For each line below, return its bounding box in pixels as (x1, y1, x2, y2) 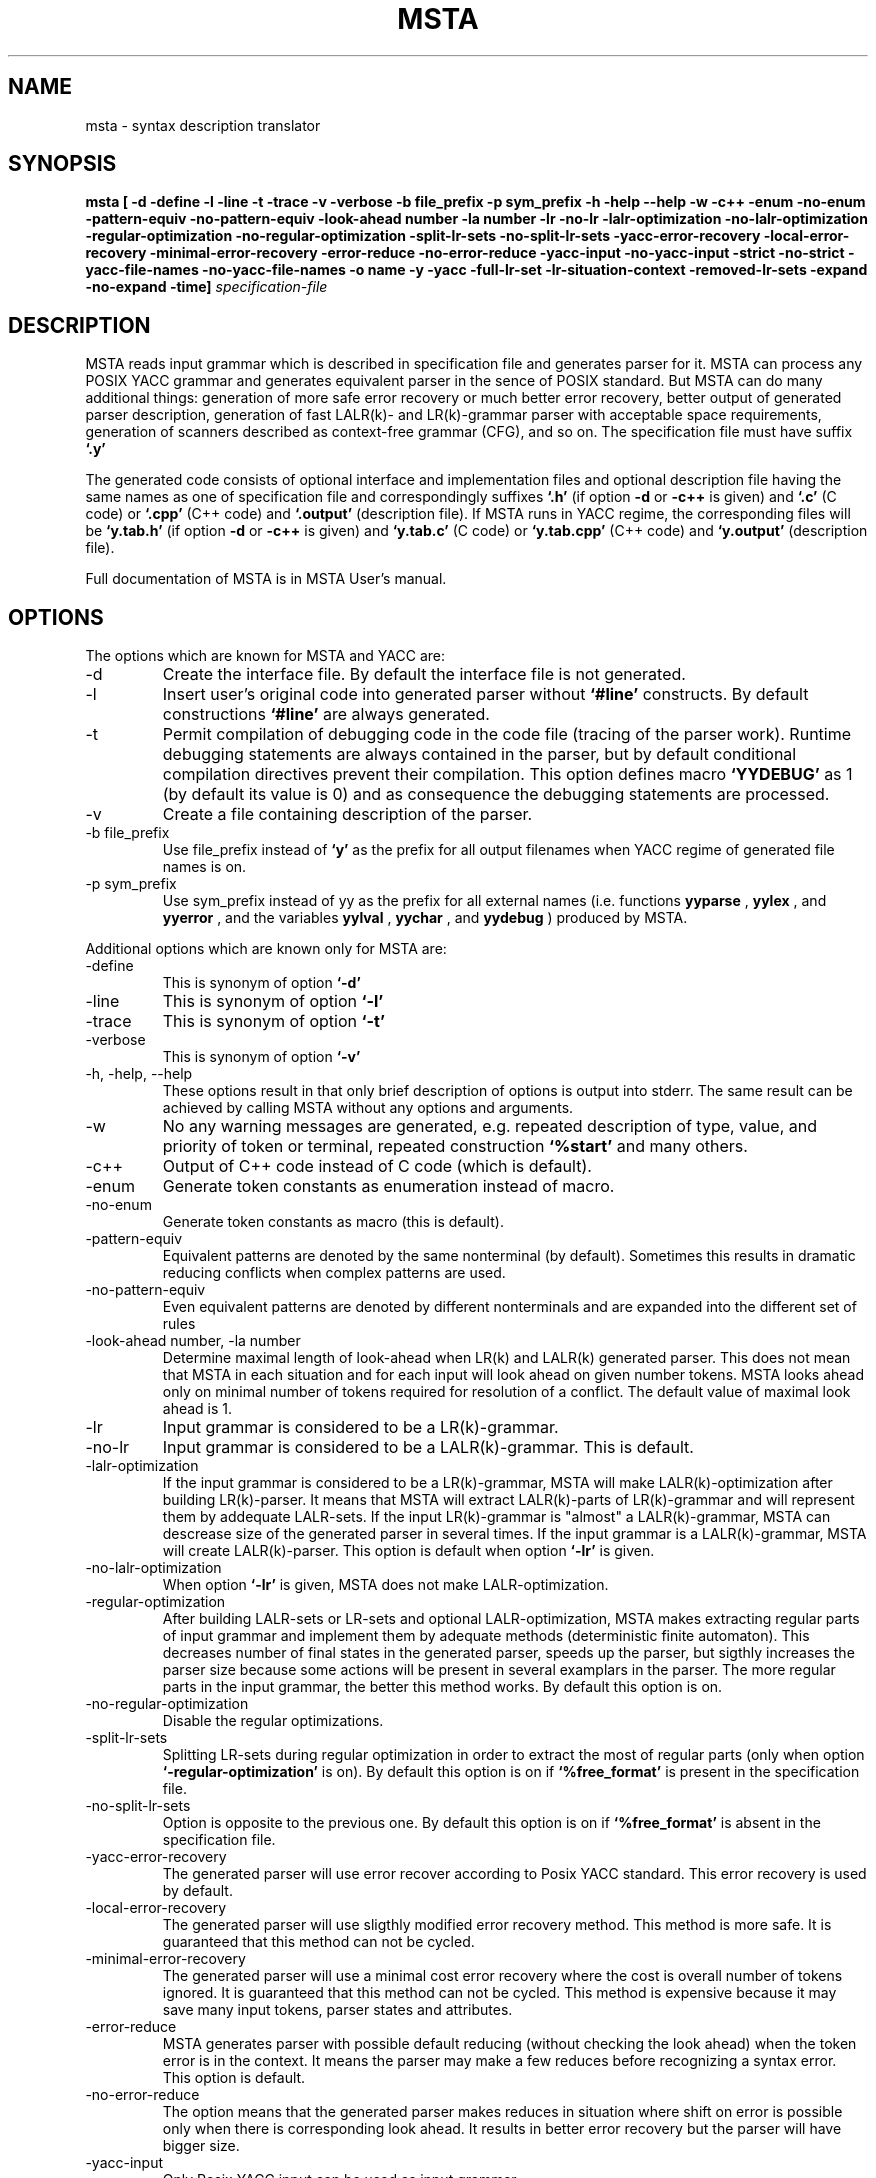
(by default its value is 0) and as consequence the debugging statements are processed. (162, 784, 830, 805)
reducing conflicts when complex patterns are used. (162, 1264, 506, 1282)
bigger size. (162, 2137, 240, 2155)
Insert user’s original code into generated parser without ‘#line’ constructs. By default (162, 684, 809, 705)
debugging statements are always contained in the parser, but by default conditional (162, 744, 797, 765)
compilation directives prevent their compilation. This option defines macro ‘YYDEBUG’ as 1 (162, 764, 853, 785)
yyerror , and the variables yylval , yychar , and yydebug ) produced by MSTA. (162, 909, 688, 927)
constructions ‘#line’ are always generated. (162, 704, 490, 725)
